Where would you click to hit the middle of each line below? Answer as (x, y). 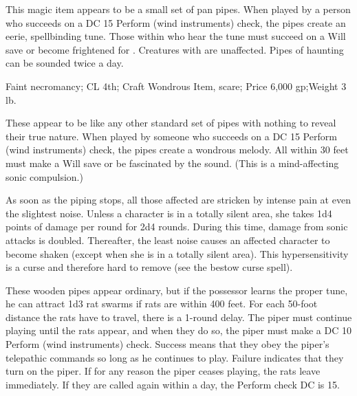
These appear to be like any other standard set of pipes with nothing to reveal (171, 123)
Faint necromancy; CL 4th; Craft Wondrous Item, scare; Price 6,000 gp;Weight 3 (176, 86)
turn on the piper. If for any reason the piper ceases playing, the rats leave (163, 371)
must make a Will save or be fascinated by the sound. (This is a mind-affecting (172, 163)
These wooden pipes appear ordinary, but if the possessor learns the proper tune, (177, 290)
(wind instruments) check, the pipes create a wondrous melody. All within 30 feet (177, 150)
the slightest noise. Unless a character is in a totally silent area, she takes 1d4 (169, 213)
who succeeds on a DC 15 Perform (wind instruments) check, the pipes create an (176, 22)
